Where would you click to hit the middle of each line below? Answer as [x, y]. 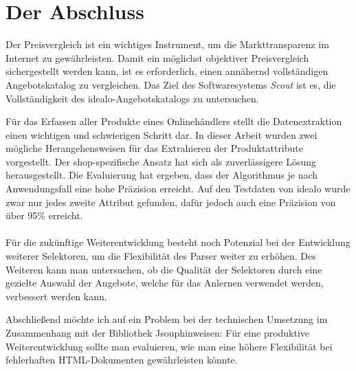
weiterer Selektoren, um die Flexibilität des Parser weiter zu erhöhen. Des [161, 256]
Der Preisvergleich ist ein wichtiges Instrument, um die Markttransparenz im [167, 44]
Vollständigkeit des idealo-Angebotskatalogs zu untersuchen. [132, 98]
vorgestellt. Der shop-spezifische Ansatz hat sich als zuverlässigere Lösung [161, 161]
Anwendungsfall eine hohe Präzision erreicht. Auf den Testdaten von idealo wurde [178, 189]
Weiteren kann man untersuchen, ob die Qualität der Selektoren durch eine [164, 269]
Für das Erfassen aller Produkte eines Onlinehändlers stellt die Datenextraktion [174, 121]
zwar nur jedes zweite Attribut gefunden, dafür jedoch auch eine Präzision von [171, 202]
